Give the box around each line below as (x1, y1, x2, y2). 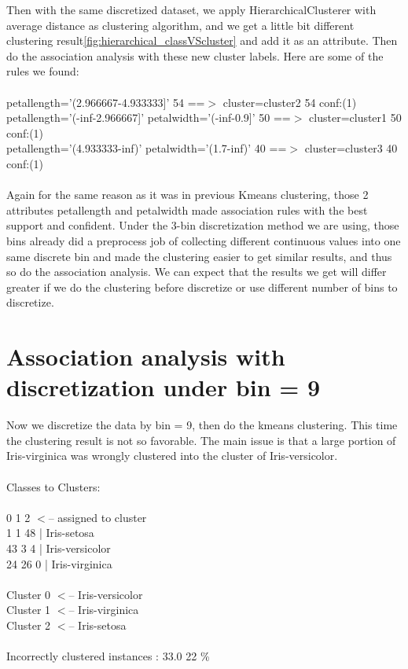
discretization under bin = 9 (6, 371, 321, 403)
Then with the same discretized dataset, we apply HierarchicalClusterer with (6, 2, 377, 17)
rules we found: (6, 63, 79, 79)
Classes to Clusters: (6, 478, 101, 494)
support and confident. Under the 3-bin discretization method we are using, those (6, 217, 399, 233)
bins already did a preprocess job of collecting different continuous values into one (6, 232, 401, 248)
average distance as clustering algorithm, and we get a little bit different (6, 17, 355, 33)
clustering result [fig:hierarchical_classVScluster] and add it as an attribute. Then (6, 32, 398, 49)
